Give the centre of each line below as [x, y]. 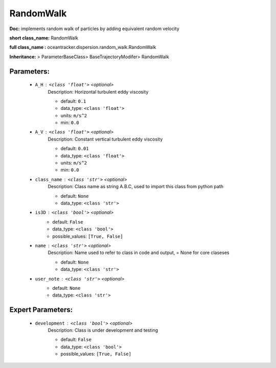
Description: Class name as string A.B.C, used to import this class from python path [135, 187]
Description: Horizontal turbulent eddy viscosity [98, 91]
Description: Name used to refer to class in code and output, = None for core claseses [139, 252]
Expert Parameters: [41, 310]
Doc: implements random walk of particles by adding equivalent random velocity [95, 29]
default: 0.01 [75, 149]
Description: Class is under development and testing [103, 330]
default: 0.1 [73, 101]
